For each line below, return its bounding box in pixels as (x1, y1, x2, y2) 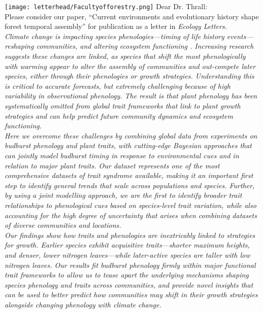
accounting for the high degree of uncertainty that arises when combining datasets (5, 210, 257, 220)
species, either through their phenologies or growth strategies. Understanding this (5, 71, 254, 81)
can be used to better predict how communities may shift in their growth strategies (5, 289, 258, 300)
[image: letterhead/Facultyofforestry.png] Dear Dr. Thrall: (5, 1, 208, 11)
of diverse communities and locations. (5, 220, 121, 230)
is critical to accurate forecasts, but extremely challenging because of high (5, 80, 231, 91)
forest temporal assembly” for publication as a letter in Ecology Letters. (5, 21, 227, 31)
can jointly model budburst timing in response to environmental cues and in (5, 150, 239, 160)
